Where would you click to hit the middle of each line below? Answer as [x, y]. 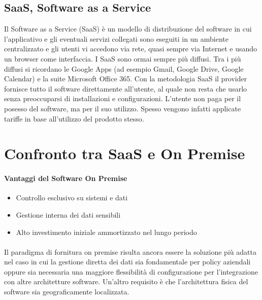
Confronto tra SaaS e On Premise [125, 153]
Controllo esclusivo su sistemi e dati [72, 198]
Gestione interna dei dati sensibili [68, 214]
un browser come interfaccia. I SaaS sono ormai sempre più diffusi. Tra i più [123, 58]
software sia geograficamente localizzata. [67, 292]
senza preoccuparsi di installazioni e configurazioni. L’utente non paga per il [123, 98]
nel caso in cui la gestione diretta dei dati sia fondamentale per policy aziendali [127, 262]
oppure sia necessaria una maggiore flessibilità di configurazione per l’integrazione [131, 271]
